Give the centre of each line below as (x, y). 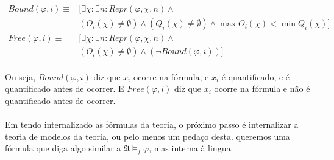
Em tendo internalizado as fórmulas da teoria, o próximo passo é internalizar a (152, 124)
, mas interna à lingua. (191, 148)
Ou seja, (20, 76)
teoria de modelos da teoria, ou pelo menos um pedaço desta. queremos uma (147, 136)
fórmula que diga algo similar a (63, 148)
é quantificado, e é (256, 76)
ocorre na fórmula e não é (262, 89)
